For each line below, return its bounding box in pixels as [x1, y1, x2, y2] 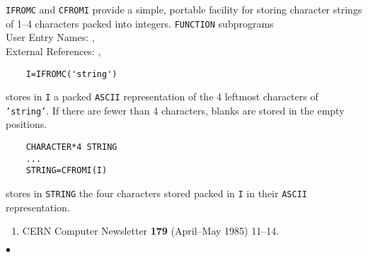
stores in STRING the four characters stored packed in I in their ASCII [6, 186, 307, 201]
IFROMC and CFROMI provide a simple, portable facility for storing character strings [6, 2, 362, 16]
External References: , [6, 43, 101, 58]
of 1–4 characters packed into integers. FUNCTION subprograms [6, 16, 274, 30]
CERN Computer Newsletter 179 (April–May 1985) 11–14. [22, 223, 280, 238]
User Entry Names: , [6, 30, 95, 45]
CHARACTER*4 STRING [25, 142, 117, 153]
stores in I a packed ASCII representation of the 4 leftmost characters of [6, 89, 318, 104]
